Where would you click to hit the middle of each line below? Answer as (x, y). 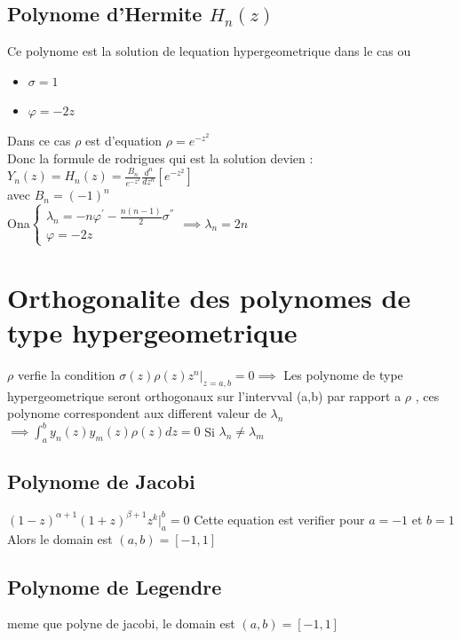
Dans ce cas (39, 140)
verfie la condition (66, 374)
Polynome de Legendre (115, 586)
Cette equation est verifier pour (279, 519)
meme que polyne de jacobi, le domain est (121, 623)
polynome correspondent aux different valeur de (137, 413)
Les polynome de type (343, 374)
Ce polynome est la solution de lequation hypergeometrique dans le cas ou (209, 51)
